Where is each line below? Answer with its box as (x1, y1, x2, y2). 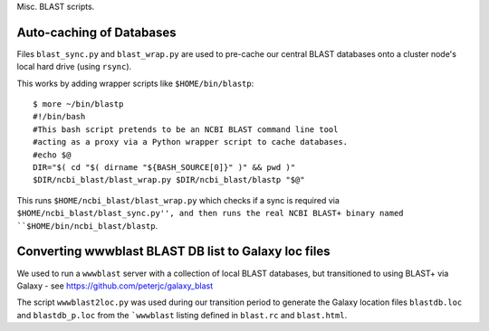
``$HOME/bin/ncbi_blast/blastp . (16, 220, 158, 231)
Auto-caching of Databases (16, 24, 177, 40)
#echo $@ (33, 149, 72, 160)
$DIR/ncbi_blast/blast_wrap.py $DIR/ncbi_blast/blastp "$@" (33, 175, 305, 185)
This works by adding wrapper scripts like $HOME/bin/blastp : (16, 78, 254, 89)
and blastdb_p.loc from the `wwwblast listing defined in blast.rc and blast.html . (16, 309, 348, 320)
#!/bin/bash (33, 111, 86, 122)
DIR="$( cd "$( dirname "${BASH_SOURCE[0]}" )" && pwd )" (33, 163, 296, 173)
